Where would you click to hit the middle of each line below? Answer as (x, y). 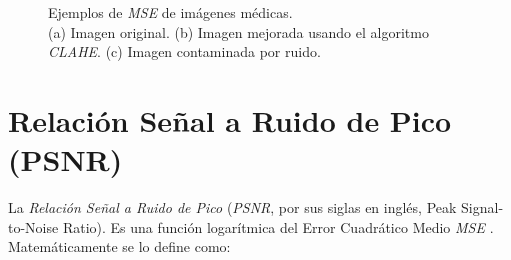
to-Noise (33, 226)
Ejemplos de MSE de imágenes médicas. (170, 12)
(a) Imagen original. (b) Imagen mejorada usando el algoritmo (238, 31)
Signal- (482, 207)
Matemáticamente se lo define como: (119, 246)
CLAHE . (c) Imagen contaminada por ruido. (184, 51)
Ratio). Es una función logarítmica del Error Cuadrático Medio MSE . (278, 226)
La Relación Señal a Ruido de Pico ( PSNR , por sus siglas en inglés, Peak (232, 207)
